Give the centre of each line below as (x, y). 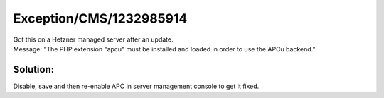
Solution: (34, 69)
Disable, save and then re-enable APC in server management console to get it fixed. (136, 86)
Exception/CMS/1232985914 (100, 18)
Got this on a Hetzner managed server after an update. (93, 39)
